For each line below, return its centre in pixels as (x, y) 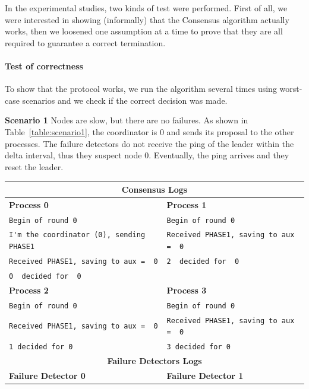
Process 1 (187, 204)
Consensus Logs (154, 189)
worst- (291, 89)
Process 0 (29, 204)
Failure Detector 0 (47, 375)
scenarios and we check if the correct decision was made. (125, 100)
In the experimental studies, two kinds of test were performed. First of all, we (146, 8)
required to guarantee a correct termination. (85, 42)
